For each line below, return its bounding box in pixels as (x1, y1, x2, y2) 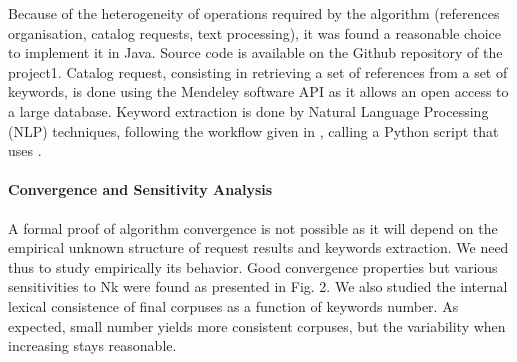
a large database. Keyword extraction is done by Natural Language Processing (8, 100, 489, 121)
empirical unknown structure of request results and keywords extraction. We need (8, 237, 509, 258)
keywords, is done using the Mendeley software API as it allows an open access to (8, 81, 509, 102)
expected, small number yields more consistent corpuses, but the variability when (8, 315, 506, 336)
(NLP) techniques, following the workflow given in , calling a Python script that (8, 120, 499, 141)
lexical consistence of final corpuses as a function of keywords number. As (8, 295, 459, 316)
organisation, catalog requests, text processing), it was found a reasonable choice (8, 22, 502, 43)
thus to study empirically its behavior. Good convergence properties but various (8, 256, 498, 277)
